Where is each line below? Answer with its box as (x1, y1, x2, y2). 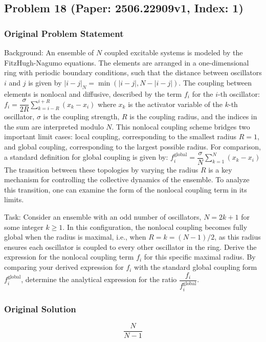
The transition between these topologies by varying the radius (4, 164, 198, 175)
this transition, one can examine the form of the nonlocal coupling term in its (4, 184, 247, 195)
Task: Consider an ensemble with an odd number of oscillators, (4, 211, 202, 222)
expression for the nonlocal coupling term (4, 251, 134, 262)
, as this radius (214, 231, 261, 242)
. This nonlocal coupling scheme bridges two (112, 121, 250, 132)
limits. (4, 194, 24, 205)
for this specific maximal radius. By (144, 251, 256, 262)
